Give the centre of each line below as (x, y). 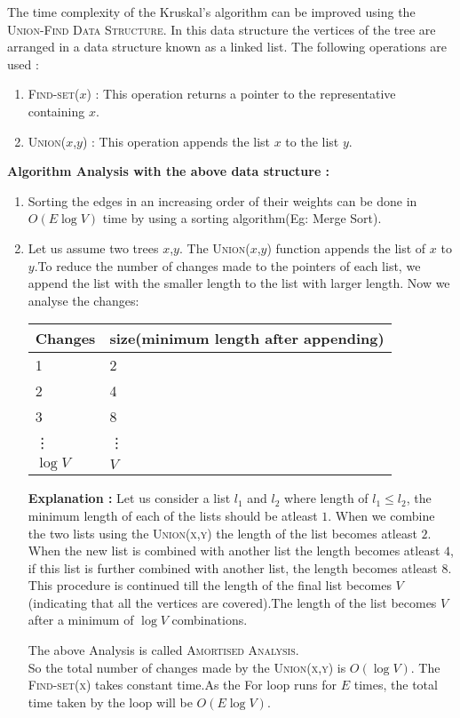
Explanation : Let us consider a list (129, 498)
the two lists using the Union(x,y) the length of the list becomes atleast (222, 533)
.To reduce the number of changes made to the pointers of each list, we (227, 265)
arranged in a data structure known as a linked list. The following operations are (227, 47)
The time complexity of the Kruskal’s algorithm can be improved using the (211, 12)
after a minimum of (81, 620)
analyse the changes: (83, 300)
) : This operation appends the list (176, 141)
